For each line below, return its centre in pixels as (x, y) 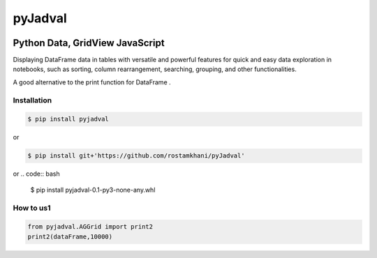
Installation (32, 100)
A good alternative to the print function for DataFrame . (92, 82)
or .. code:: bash (36, 174)
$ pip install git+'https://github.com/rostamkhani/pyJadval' (136, 156)
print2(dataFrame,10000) (70, 236)
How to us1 (32, 208)
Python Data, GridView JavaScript (89, 43)
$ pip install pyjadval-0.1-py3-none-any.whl (93, 190)
